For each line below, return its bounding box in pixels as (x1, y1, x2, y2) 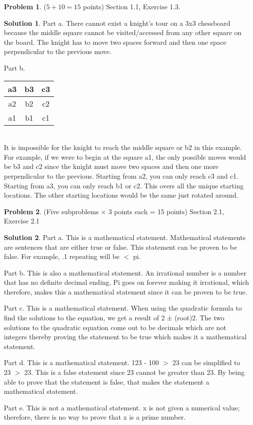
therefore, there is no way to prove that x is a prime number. (4, 412, 186, 422)
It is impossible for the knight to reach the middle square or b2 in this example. (4, 142, 242, 152)
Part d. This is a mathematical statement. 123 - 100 (4, 357, 159, 368)
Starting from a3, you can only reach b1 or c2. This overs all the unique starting (4, 180, 244, 190)
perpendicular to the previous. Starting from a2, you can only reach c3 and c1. (4, 170, 238, 181)
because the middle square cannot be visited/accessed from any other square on (4, 27, 242, 37)
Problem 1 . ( (4, 1, 47, 11)
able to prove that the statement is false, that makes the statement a (4, 376, 209, 387)
